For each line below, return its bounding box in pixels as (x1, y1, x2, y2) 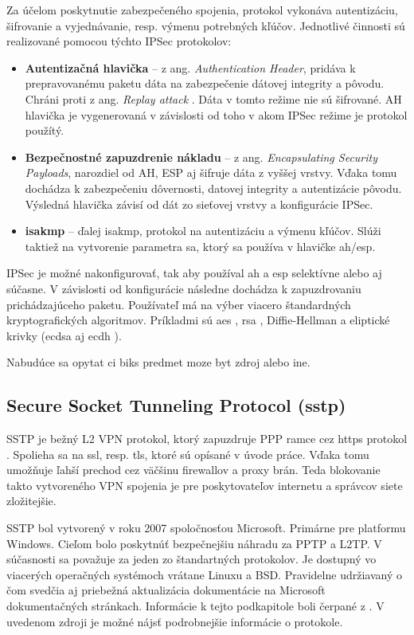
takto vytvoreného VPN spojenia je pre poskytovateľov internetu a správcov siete (6, 476, 403, 493)
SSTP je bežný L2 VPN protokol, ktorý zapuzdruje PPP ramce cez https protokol (6, 430, 408, 447)
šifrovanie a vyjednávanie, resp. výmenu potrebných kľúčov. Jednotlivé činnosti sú (6, 17, 405, 33)
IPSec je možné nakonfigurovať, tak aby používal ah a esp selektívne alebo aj (6, 265, 382, 281)
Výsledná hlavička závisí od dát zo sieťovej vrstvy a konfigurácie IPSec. (25, 195, 373, 212)
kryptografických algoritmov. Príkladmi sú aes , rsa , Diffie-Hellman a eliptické (6, 312, 390, 328)
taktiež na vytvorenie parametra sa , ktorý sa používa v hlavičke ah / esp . (25, 237, 376, 254)
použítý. (25, 122, 64, 139)
